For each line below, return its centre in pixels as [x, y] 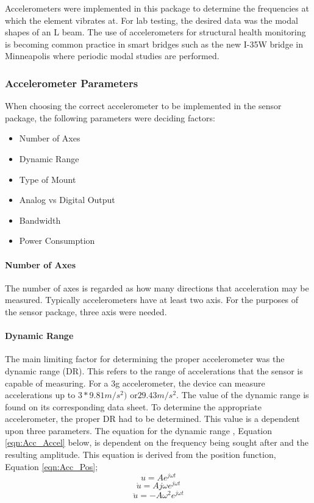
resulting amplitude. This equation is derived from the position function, [141, 455]
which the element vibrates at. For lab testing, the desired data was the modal [152, 20]
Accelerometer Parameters [72, 83]
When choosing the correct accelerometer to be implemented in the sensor [143, 106]
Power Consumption [57, 241]
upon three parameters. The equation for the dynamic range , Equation [139, 430]
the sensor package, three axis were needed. [86, 311]
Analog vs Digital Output [67, 200]
